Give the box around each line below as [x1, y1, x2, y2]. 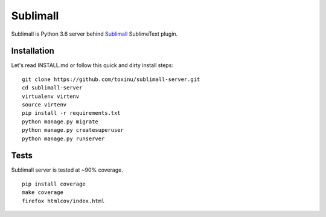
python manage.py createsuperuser [22, 127, 124, 134]
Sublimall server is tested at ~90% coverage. [11, 166, 123, 173]
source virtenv [22, 102, 67, 108]
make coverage [22, 189, 63, 196]
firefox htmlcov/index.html [22, 197, 105, 204]
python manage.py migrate [22, 118, 99, 125]
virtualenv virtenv [22, 92, 80, 100]
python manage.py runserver [22, 135, 105, 142]
